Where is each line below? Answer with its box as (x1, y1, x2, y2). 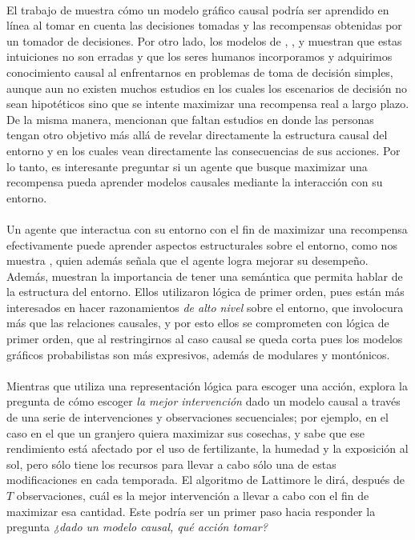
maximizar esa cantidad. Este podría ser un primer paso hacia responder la (6, 502, 376, 519)
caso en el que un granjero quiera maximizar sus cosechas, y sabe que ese (6, 424, 365, 441)
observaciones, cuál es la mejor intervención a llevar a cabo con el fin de (16, 487, 369, 503)
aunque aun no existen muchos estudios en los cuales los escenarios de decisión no (6, 79, 408, 96)
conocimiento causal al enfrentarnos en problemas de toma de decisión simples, (6, 63, 393, 80)
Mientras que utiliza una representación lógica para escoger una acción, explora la (6, 377, 408, 394)
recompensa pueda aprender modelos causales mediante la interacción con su (6, 174, 383, 190)
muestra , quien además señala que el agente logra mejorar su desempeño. (6, 252, 369, 269)
